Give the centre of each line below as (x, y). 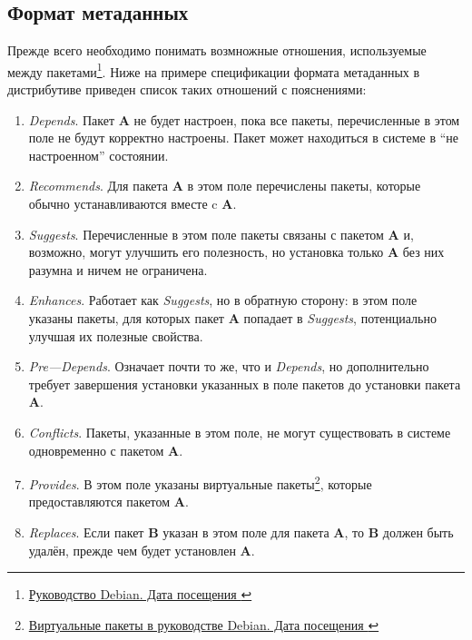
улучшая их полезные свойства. (116, 335)
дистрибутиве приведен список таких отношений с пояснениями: (187, 89)
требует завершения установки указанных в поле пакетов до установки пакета (245, 384)
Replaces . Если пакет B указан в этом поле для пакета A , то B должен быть (241, 532)
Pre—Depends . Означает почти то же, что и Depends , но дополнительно (229, 366)
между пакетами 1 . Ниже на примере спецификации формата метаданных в (214, 70)
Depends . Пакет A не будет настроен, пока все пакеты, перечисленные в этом (244, 119)
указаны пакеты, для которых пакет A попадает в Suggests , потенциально (232, 317)
